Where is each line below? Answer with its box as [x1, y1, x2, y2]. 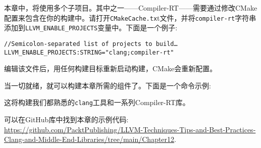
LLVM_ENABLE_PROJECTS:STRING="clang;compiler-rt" [4, 48, 174, 56]
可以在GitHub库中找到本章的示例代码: [4, 114, 129, 125]
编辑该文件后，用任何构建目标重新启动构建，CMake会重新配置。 [4, 63, 217, 74]
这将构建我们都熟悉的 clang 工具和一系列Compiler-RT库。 [4, 97, 190, 108]
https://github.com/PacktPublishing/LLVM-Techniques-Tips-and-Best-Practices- [4, 124, 256, 134]
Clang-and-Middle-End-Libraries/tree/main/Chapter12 [4, 134, 175, 144]
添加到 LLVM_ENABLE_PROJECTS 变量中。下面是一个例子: [4, 22, 178, 33]
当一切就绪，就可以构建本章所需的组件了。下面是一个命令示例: [4, 80, 211, 90]
